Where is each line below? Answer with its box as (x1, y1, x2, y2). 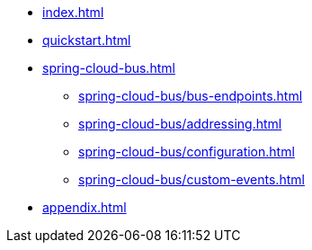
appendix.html (42, 200, 127, 215)
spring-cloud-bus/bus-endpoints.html (78, 88, 303, 103)
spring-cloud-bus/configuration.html (78, 144, 295, 159)
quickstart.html (42, 32, 131, 48)
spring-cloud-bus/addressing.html (78, 116, 282, 131)
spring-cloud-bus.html (42, 60, 175, 76)
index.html (42, 4, 104, 20)
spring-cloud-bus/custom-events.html (78, 172, 305, 187)
